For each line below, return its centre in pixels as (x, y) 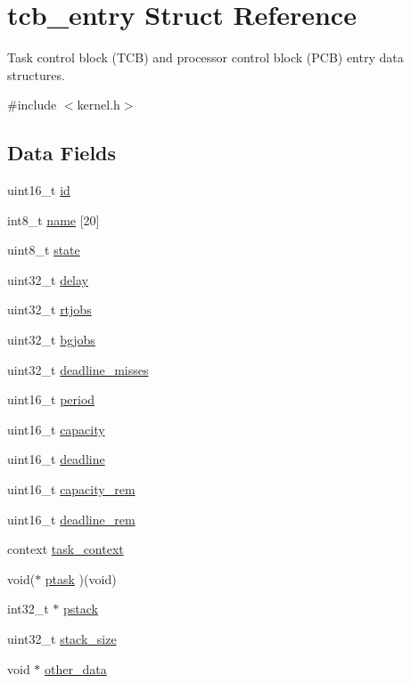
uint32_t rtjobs (49, 309)
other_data (76, 668)
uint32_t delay (48, 279)
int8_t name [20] (53, 220)
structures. (36, 74)
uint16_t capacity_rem (71, 489)
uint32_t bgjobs (51, 340)
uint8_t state (44, 250)
